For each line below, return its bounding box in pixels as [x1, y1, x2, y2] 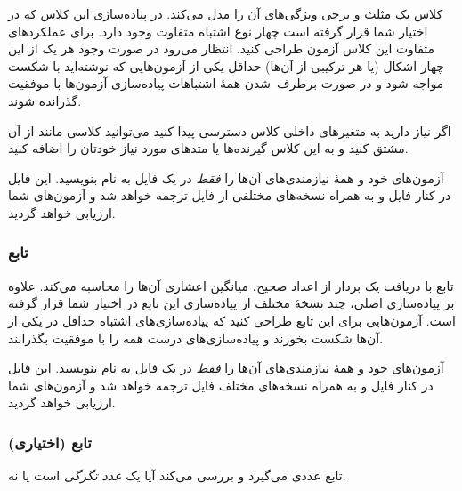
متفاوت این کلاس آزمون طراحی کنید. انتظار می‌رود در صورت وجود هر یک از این [8, 39, 434, 58]
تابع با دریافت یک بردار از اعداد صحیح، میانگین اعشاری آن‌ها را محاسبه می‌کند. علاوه [8, 276, 454, 294]
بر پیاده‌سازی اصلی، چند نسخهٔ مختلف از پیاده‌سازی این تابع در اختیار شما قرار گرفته [8, 294, 455, 312]
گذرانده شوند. [8, 91, 82, 109]
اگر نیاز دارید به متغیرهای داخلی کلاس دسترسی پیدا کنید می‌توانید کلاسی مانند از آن [8, 121, 451, 140]
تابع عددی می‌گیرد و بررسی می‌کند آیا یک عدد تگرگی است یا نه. [8, 466, 346, 485]
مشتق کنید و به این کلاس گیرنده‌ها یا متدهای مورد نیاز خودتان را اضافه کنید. [8, 139, 409, 157]
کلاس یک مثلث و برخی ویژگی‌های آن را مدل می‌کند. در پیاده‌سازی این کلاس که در [8, 4, 443, 22]
